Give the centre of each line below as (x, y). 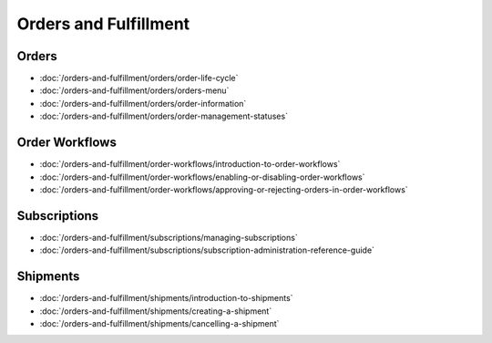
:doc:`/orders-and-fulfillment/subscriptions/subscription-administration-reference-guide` (207, 250)
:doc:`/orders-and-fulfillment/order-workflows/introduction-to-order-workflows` (190, 164)
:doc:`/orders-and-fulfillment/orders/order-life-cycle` (139, 78)
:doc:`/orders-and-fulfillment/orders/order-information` (143, 103)
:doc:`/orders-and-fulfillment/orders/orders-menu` (134, 90)
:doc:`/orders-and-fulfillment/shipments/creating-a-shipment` (156, 311)
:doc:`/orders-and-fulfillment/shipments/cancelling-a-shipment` (159, 323)
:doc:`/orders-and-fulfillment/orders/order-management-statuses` (164, 116)
